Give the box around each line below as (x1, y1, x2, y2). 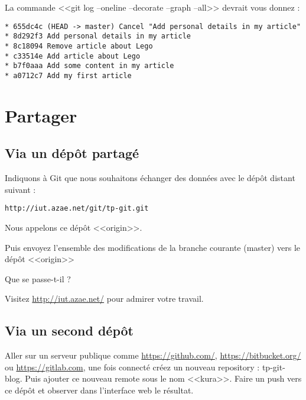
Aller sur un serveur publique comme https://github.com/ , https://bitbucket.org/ (5, 349, 301, 362)
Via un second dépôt (5, 321, 134, 340)
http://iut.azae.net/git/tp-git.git (5, 204, 149, 213)
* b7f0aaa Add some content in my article (5, 62, 174, 70)
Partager (5, 103, 77, 127)
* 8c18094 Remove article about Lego (5, 41, 153, 50)
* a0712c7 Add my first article (5, 71, 132, 80)
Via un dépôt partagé (5, 144, 139, 162)
